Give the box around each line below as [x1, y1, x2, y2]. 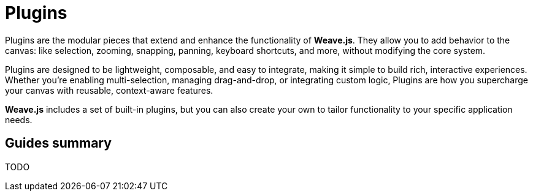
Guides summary [5, 135, 112, 151]
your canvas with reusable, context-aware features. [5, 85, 213, 96]
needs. [5, 114, 33, 125]
